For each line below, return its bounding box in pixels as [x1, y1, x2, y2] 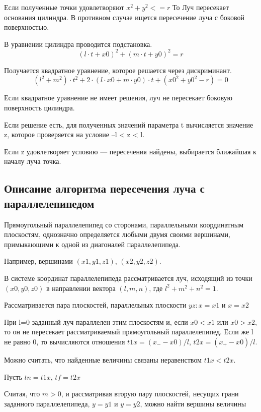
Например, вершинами [4, 256, 73, 266]
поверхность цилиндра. [4, 102, 75, 113]
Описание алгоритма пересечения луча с [4, 181, 205, 196]
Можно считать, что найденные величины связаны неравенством [4, 354, 202, 365]
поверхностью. [4, 22, 49, 32]
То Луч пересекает [172, 2, 229, 12]
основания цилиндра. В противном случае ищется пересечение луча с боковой [4, 12, 244, 22]
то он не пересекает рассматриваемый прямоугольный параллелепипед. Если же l [4, 326, 253, 337]
